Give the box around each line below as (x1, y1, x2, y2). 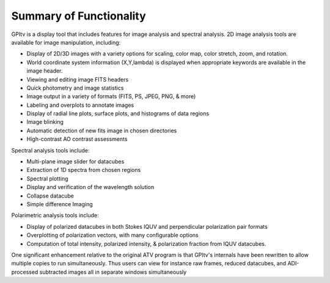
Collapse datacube (26, 192, 75, 199)
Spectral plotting (26, 174, 68, 182)
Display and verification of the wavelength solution (26, 184, 155, 191)
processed (11, 268, 38, 276)
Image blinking (26, 118, 64, 126)
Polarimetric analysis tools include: (11, 212, 99, 219)
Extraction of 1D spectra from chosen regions (26, 167, 141, 174)
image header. (26, 67, 63, 74)
